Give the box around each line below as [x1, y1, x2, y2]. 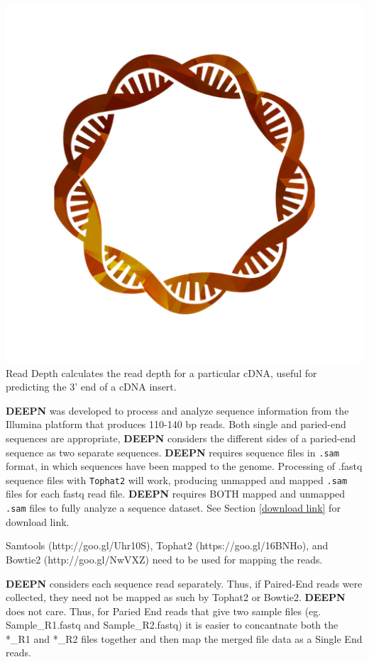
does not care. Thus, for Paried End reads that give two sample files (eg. [6, 603, 321, 618]
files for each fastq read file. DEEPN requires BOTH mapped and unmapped [6, 486, 346, 501]
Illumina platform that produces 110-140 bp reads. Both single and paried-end [6, 417, 346, 432]
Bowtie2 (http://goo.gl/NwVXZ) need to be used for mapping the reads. [6, 551, 323, 566]
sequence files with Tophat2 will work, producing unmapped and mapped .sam [6, 472, 348, 487]
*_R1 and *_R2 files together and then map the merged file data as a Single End [6, 631, 363, 646]
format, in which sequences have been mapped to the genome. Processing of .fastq [6, 459, 363, 473]
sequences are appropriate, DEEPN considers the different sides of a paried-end [6, 430, 356, 445]
